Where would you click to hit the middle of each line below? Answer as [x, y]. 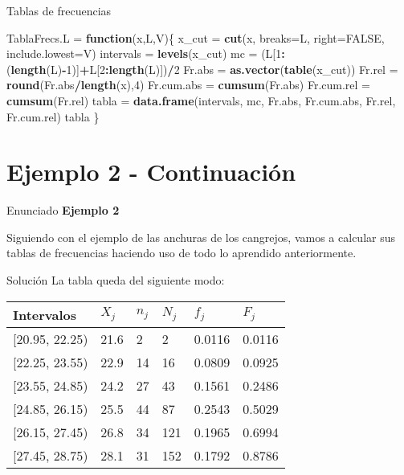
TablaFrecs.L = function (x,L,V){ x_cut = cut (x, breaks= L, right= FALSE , [196, 37]
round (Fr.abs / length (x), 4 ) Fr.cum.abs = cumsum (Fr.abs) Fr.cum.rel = [189, 85]
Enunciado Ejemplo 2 [63, 210]
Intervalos [45, 314]
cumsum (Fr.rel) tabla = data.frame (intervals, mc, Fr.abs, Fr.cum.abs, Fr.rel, [201, 100]
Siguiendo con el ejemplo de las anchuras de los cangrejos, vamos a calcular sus [201, 237]
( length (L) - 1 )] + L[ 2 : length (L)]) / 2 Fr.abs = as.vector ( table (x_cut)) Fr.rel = [202, 69]
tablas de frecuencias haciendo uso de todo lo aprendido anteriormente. [182, 253]
